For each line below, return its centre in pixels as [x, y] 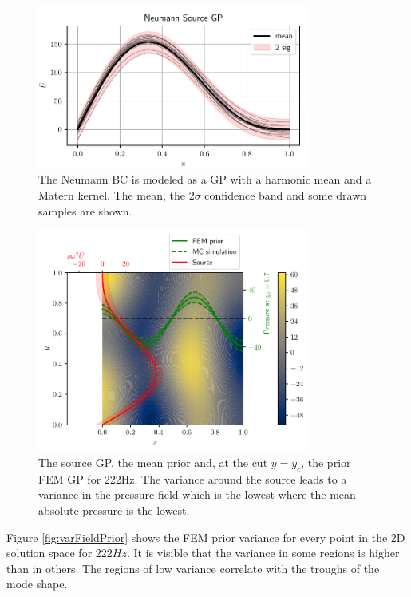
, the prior [326, 462]
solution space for [49, 553]
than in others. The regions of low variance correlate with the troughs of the [193, 568]
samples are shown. [85, 210]
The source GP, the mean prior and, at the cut [153, 462]
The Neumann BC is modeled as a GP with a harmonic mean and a [205, 179]
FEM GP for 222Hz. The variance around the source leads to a [193, 478]
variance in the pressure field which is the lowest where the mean [197, 494]
